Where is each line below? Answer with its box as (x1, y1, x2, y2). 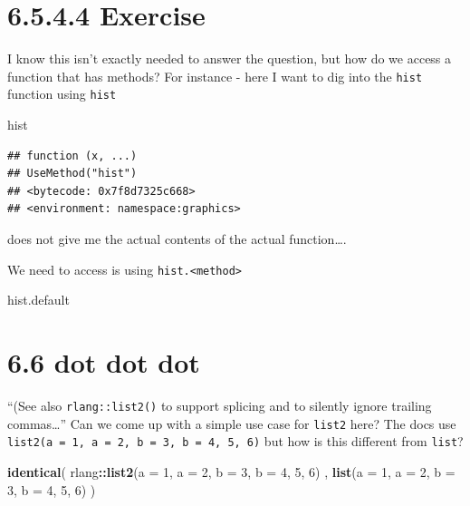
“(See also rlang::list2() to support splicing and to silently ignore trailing (7, 395, 432, 414)
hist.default (7, 290, 70, 309)
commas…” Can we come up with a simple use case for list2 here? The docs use (7, 414, 456, 433)
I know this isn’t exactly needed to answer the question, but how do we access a (7, 49, 452, 68)
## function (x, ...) (7, 149, 138, 162)
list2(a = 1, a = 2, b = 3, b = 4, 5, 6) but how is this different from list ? (7, 432, 464, 451)
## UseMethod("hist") (7, 167, 138, 180)
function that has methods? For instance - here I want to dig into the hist (7, 66, 423, 85)
